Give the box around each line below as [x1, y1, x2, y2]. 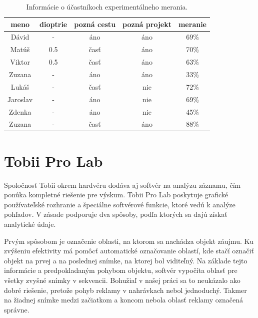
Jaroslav [7, 94, 33, 104]
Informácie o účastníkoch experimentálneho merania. [26, 2, 188, 12]
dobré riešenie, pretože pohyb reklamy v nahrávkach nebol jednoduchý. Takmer [4, 284, 247, 295]
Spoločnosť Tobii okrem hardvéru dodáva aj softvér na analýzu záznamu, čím [4, 179, 241, 190]
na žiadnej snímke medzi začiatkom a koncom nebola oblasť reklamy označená [4, 294, 243, 305]
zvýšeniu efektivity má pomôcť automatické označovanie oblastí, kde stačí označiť [4, 245, 254, 256]
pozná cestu [74, 19, 116, 29]
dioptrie [39, 19, 67, 29]
